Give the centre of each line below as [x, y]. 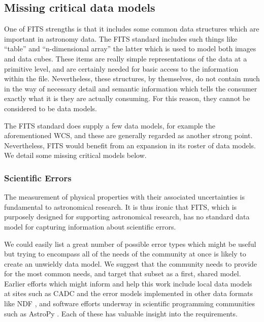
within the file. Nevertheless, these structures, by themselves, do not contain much [132, 78]
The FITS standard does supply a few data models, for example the [110, 125]
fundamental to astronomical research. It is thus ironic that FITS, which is [121, 206]
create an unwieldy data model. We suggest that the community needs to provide [131, 263]
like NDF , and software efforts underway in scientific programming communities [129, 303]
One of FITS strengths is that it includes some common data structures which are [132, 29]
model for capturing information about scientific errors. [90, 226]
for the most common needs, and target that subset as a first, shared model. [123, 273]
